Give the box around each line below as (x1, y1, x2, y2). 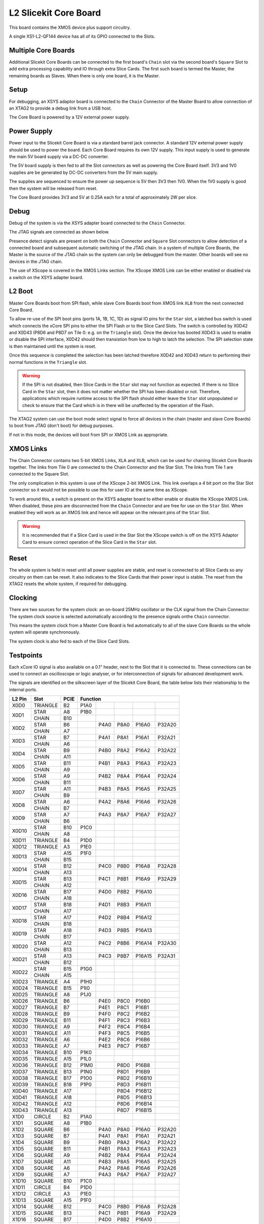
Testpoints (9, 651, 43, 659)
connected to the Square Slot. (9, 471, 69, 477)
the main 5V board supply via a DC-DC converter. (9, 154, 109, 159)
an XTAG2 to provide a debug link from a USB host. (9, 105, 112, 111)
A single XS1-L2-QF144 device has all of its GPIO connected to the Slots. (9, 33, 155, 39)
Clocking (9, 594, 37, 602)
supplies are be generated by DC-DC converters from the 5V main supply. (9, 169, 158, 175)
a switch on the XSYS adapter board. (9, 274, 84, 280)
